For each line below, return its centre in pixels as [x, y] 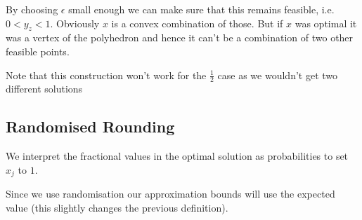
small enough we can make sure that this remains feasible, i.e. [201, 9]
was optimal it [326, 23]
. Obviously [75, 23]
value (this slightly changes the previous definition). [117, 207]
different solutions [44, 89]
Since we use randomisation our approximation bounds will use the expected [170, 194]
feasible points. [38, 51]
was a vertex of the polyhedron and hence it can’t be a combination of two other [180, 37]
